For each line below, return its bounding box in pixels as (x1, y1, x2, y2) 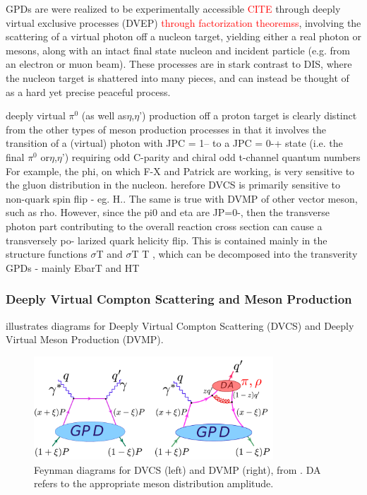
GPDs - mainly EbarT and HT (6, 260, 140, 275)
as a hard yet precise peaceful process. (6, 84, 171, 99)
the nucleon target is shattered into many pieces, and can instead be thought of (6, 70, 349, 85)
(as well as (81, 108, 127, 123)
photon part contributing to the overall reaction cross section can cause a (6, 218, 323, 233)
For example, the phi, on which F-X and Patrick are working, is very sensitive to (6, 163, 355, 178)
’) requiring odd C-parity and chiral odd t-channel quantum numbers (61, 149, 361, 164)
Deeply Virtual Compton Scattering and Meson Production (6, 290, 352, 308)
